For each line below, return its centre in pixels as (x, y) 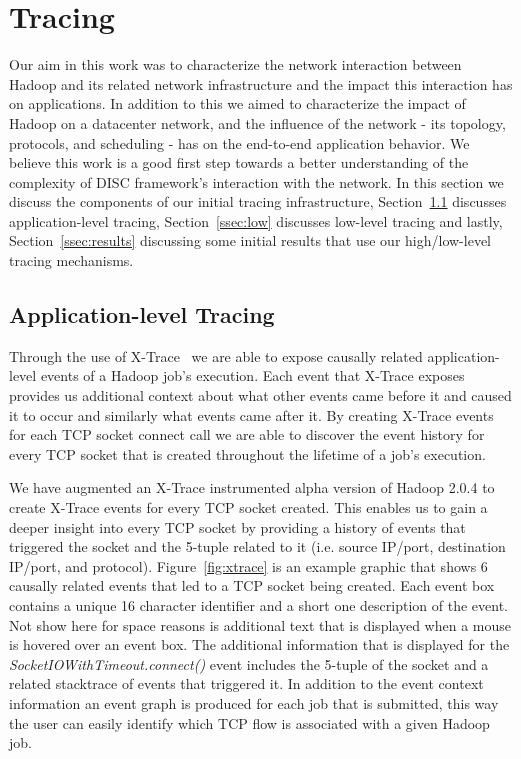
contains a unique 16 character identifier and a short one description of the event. (258, 604)
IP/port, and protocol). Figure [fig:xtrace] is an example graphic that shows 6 (248, 565)
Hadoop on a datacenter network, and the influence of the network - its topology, (257, 122)
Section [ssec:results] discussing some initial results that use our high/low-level (250, 240)
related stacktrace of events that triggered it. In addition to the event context (246, 683)
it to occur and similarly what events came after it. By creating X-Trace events (251, 414)
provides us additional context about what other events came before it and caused (260, 395)
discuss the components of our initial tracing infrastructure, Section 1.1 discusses (258, 201)
